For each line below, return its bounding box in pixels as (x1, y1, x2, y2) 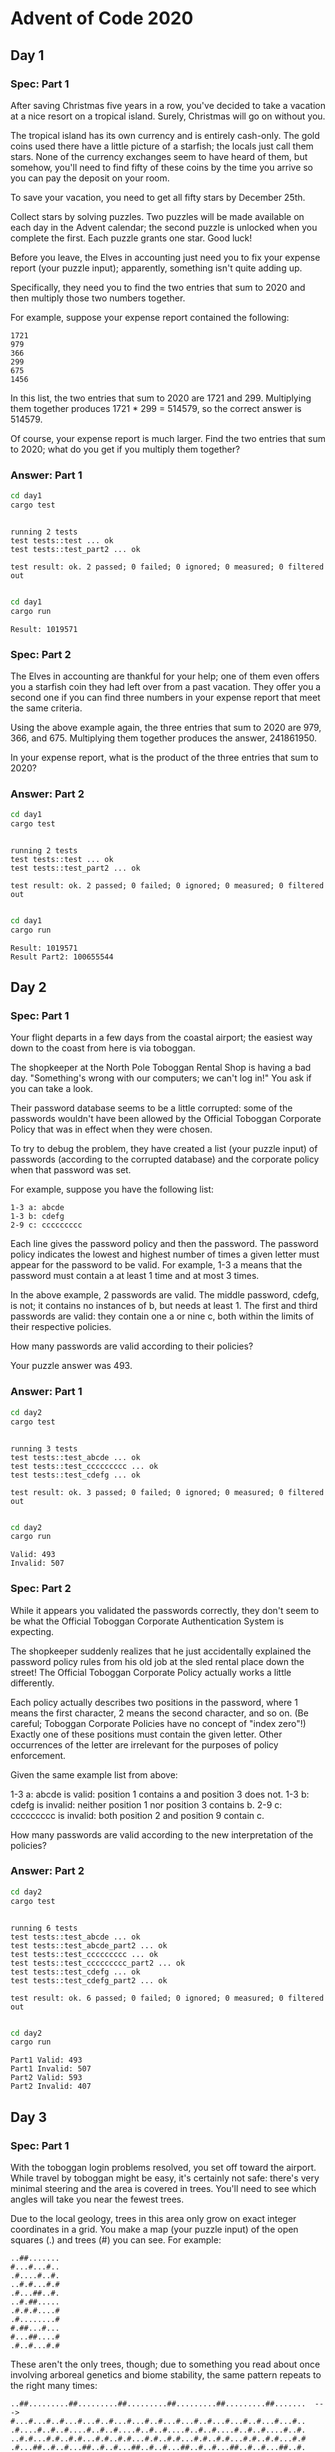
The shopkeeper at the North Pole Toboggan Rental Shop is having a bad (10, 1062, 312, 1074)
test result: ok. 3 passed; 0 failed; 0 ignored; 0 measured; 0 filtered (10, 1487, 325, 1497)
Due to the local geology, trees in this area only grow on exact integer (10, 2213, 297, 2225)
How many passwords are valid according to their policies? (10, 1340, 254, 1352)
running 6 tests (10, 1923, 78, 1933)
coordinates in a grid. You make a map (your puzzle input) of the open (10, 2223, 299, 2236)
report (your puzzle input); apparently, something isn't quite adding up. (10, 262, 303, 274)
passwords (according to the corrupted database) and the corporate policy (10, 1153, 320, 1166)
